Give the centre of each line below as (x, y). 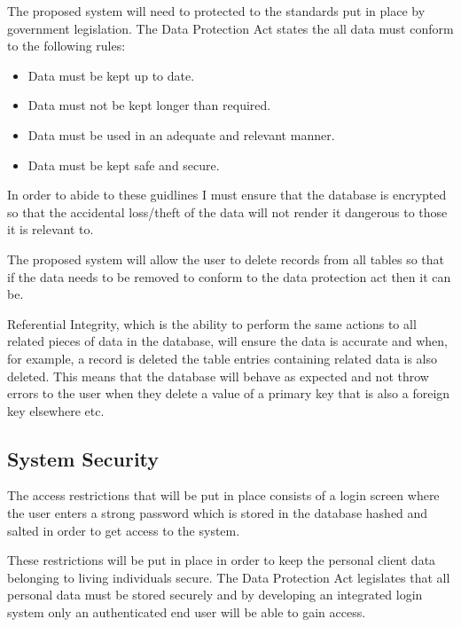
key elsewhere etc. (56, 410)
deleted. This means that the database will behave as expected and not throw (218, 376)
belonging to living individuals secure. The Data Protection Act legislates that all (229, 577)
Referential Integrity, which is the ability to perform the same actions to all (212, 323)
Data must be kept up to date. (111, 75)
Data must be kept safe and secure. (124, 165)
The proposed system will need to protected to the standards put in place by (216, 11)
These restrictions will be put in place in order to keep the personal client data (222, 560)
